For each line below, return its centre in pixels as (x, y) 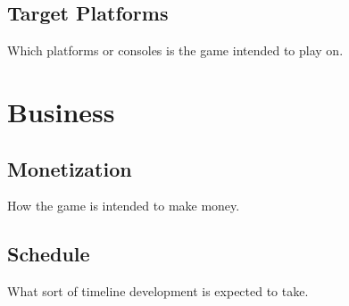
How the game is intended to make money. (124, 206)
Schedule (49, 254)
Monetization (70, 168)
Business (61, 111)
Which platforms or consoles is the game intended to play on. (175, 50)
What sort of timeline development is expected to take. (158, 291)
